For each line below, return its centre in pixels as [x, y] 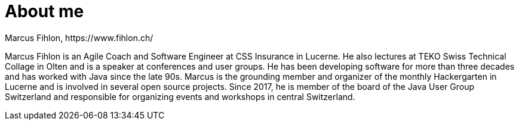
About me [44, 11]
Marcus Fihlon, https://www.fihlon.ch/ [79, 37]
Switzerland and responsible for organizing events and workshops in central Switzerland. [180, 96]
